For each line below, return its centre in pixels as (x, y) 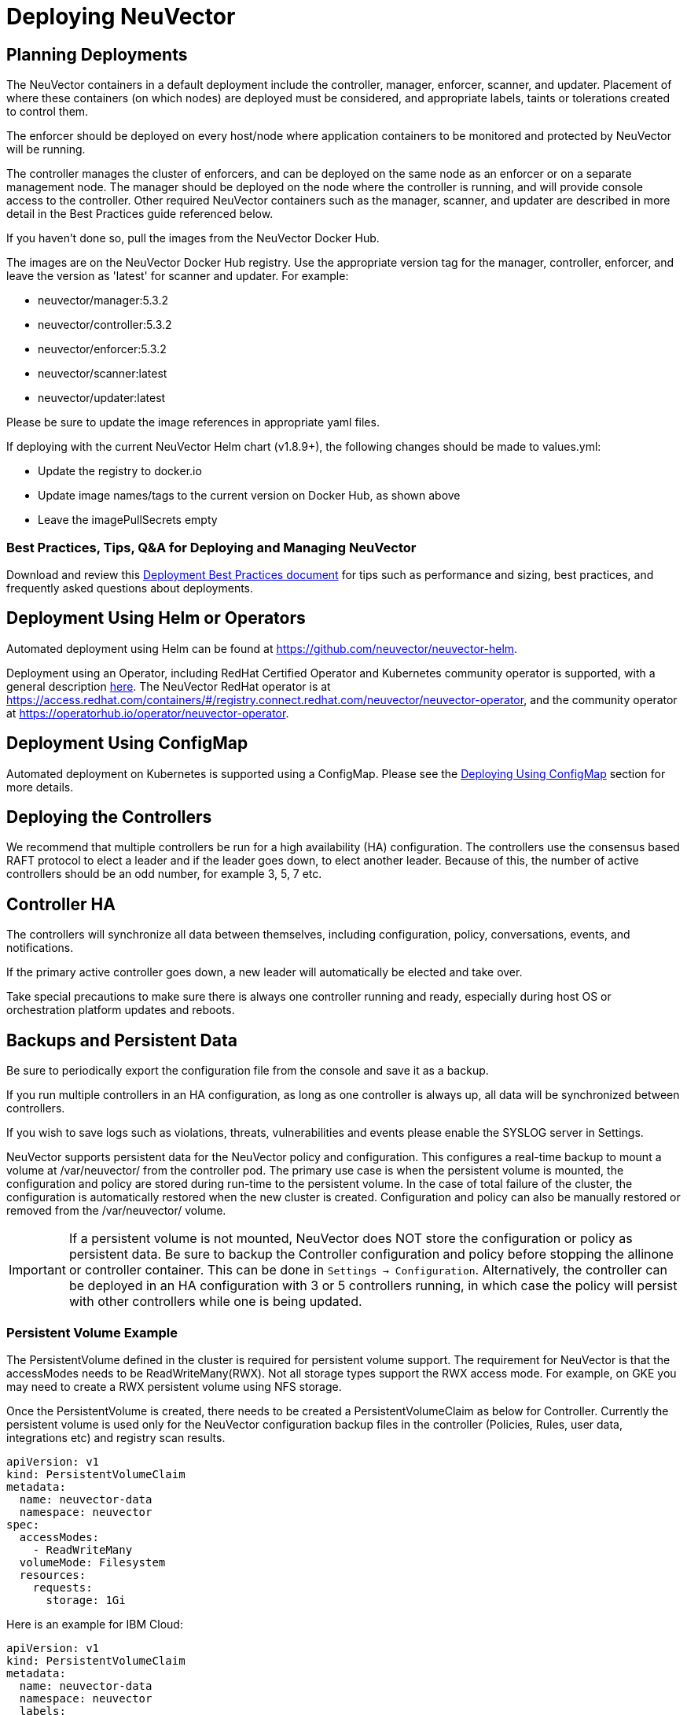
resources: (53, 1575)
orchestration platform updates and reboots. (121, 1010)
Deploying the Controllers (109, 817)
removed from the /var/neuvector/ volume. (116, 1211)
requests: (62, 1587)
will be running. (46, 149)
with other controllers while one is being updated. (215, 1302)
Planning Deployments (97, 54)
